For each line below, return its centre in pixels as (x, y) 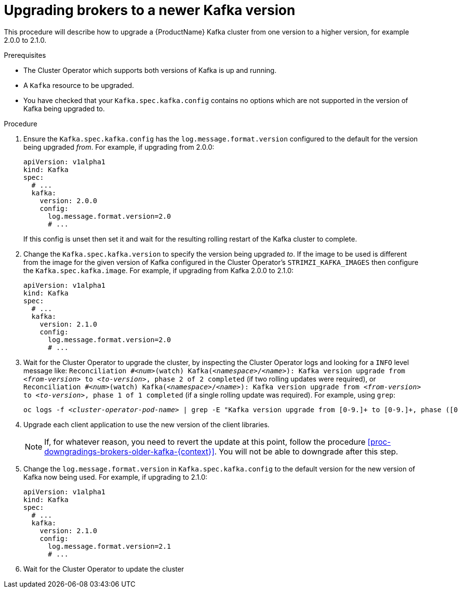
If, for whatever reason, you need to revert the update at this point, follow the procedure (205, 442)
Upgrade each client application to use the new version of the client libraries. (147, 424)
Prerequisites (25, 55)
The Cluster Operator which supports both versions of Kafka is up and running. (150, 70)
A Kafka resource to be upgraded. (79, 85)
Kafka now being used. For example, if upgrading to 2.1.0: (115, 477)
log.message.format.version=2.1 (109, 546)
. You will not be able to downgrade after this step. (306, 451)
